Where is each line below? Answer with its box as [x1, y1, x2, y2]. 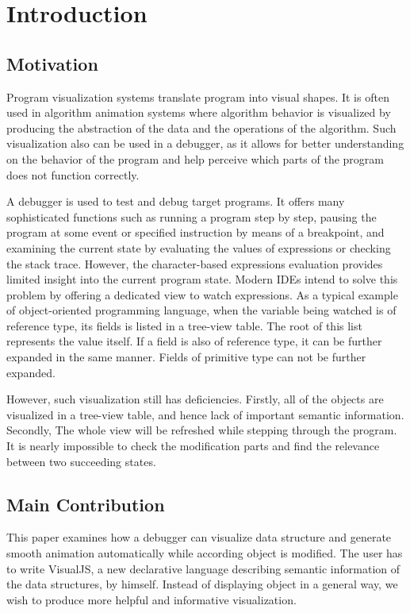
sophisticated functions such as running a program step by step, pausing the [6, 208, 377, 225]
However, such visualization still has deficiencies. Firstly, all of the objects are [6, 391, 384, 407]
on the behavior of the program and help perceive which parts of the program [6, 150, 384, 167]
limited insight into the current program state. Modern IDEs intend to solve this [6, 271, 398, 287]
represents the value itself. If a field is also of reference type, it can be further [6, 333, 382, 349]
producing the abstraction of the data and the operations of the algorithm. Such [6, 119, 397, 136]
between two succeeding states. [6, 453, 156, 469]
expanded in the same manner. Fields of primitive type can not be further [6, 349, 366, 365]
